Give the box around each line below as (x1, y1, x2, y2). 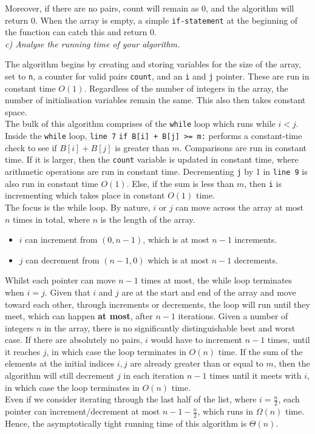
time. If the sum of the (218, 345, 303, 358)
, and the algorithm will (205, 2, 294, 14)
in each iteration (123, 369, 185, 382)
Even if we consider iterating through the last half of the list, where (5, 393, 257, 405)
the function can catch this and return (5, 25, 147, 38)
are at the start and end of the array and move (121, 285, 296, 298)
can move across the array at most (175, 200, 304, 213)
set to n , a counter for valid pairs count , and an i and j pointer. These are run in (5, 70, 310, 83)
